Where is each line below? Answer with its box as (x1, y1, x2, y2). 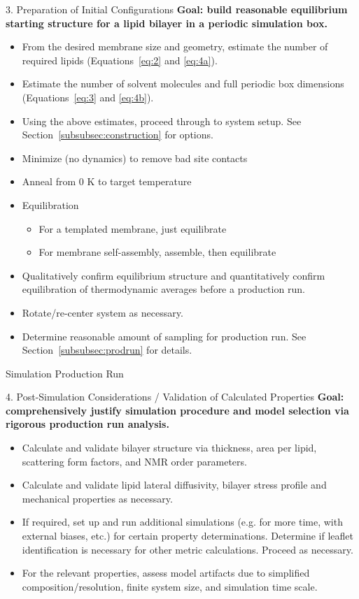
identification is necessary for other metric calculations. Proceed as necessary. (22, 542, 353, 556)
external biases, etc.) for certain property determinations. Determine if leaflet (22, 528, 353, 543)
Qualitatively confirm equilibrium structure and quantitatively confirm (22, 268, 325, 282)
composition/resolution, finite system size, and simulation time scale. (22, 579, 318, 593)
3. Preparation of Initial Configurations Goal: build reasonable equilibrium (6, 2, 348, 16)
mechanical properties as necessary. (22, 491, 173, 505)
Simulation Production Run (6, 366, 124, 380)
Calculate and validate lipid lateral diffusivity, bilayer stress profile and (22, 477, 327, 492)
